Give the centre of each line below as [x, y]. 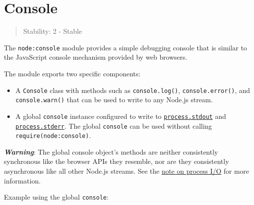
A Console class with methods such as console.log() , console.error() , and [133, 90]
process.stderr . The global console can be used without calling [114, 125]
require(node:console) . [53, 135]
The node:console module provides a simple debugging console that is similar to [126, 47]
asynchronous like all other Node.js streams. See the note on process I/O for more [127, 171]
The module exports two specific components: [72, 73]
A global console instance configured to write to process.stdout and [121, 116]
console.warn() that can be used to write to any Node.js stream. [114, 100]
